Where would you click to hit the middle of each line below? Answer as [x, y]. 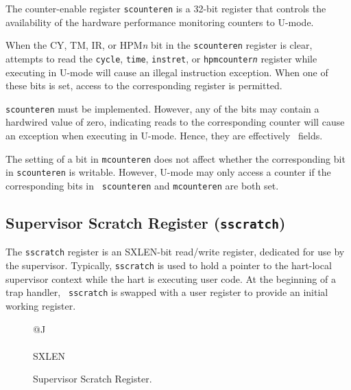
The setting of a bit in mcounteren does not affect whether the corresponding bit [175, 158]
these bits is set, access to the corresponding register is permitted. [144, 85]
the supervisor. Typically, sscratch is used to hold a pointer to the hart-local [169, 265]
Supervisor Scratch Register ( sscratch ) [146, 222]
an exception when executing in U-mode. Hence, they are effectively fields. [164, 135]
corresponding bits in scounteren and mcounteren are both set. [142, 185]
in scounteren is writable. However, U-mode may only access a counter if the [168, 172]
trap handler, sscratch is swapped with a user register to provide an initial [167, 292]
